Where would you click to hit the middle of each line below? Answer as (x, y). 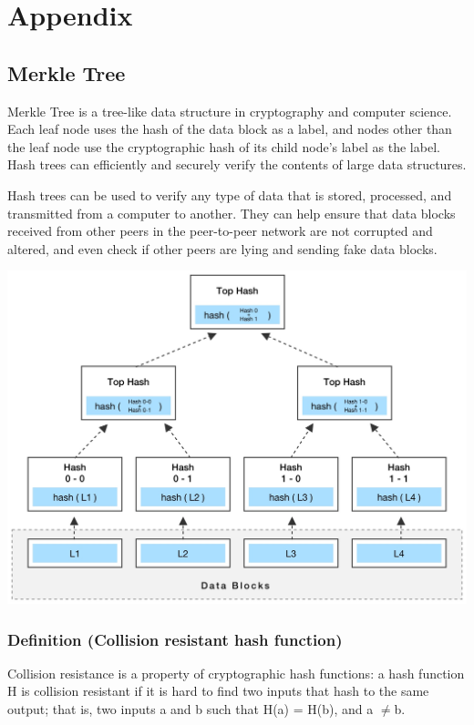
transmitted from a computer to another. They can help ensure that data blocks (232, 213)
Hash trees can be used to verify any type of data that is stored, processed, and (230, 194)
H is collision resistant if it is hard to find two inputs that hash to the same (218, 691)
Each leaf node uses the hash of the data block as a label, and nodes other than (230, 129)
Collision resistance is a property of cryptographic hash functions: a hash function (236, 673)
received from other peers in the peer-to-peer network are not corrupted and (220, 231)
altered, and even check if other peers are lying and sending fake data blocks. (222, 248)
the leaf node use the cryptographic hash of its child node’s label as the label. (224, 146)
